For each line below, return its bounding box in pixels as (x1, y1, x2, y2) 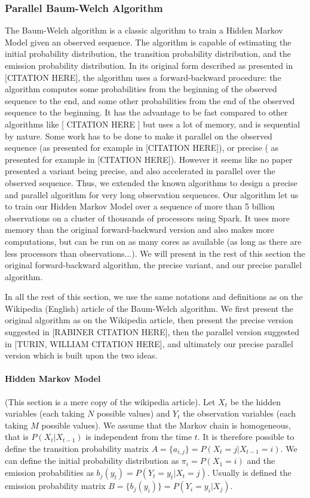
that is (5, 430, 29, 443)
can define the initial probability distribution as (5, 454, 179, 467)
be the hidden (230, 395, 281, 408)
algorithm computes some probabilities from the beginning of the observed (5, 83, 277, 95)
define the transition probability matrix (5, 442, 149, 455)
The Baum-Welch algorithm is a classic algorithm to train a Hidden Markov (5, 24, 283, 37)
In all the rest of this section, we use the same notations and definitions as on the (5, 290, 303, 303)
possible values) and (97, 407, 170, 420)
